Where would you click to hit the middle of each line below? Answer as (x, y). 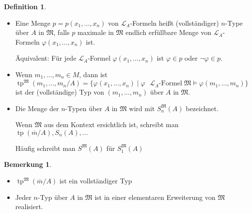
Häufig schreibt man (45, 148)
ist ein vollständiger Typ (96, 181)
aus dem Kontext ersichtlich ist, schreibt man (111, 124)
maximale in (95, 32)
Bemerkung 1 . (28, 164)
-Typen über (84, 108)
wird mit (142, 108)
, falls (62, 32)
